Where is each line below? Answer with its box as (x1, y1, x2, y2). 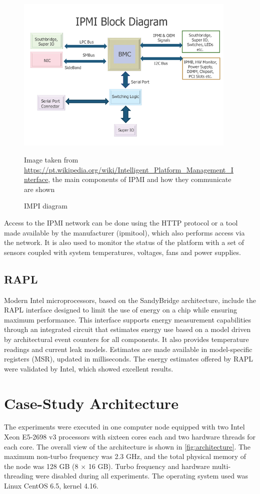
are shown (24, 183, 55, 194)
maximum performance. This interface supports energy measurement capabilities (4, 314, 251, 324)
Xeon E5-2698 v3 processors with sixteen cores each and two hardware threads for (4, 431, 255, 442)
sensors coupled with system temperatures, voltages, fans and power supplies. (4, 246, 241, 257)
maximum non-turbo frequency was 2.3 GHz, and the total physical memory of (4, 451, 246, 461)
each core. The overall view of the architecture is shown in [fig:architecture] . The (4, 441, 251, 451)
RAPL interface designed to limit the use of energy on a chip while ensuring (4, 304, 237, 315)
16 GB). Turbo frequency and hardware (88, 460, 210, 471)
